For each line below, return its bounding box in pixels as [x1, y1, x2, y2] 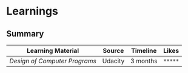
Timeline [131, 47, 157, 55]
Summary [6, 29, 44, 39]
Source [102, 47, 124, 55]
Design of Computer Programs [9, 57, 97, 65]
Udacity [102, 57, 125, 65]
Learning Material [26, 47, 79, 55]
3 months [130, 57, 158, 65]
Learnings [6, 4, 59, 18]
